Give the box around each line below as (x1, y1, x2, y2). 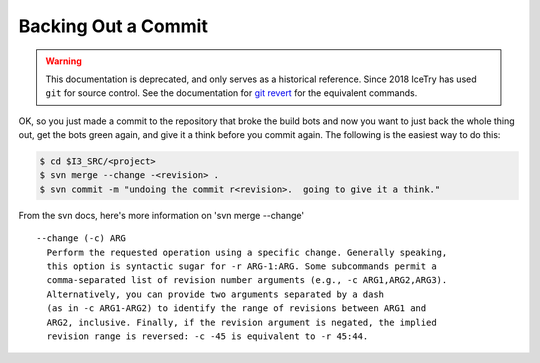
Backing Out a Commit (18, 15, 209, 37)
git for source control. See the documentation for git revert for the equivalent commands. (45, 87, 418, 99)
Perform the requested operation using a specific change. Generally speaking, (46, 246, 448, 258)
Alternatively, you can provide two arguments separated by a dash (46, 288, 385, 300)
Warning (45, 55, 82, 67)
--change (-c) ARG (36, 233, 127, 244)
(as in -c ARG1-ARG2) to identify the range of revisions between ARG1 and (46, 303, 427, 314)
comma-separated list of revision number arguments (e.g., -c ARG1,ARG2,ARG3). (46, 275, 448, 286)
